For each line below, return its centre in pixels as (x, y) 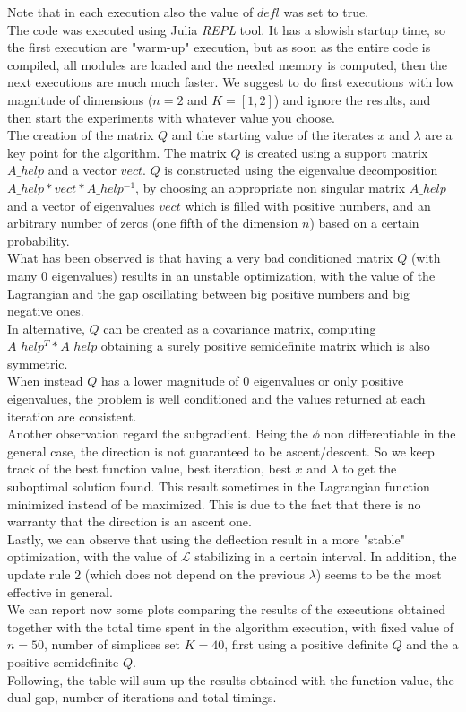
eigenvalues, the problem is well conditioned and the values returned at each (216, 399)
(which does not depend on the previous (194, 574)
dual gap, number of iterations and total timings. (142, 697)
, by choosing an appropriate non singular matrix (271, 187)
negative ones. (46, 311)
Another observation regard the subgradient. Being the (158, 434)
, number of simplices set (112, 644)
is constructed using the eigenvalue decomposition (301, 170)
